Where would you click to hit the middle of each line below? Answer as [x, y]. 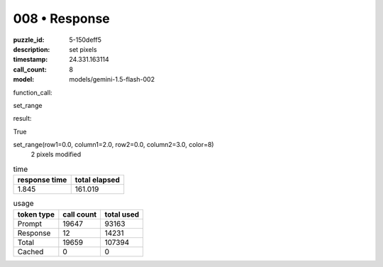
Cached [30, 251]
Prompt [30, 224]
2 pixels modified [56, 154]
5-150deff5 [85, 40]
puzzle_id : [29, 40]
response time [42, 180]
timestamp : [30, 60]
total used [122, 214]
